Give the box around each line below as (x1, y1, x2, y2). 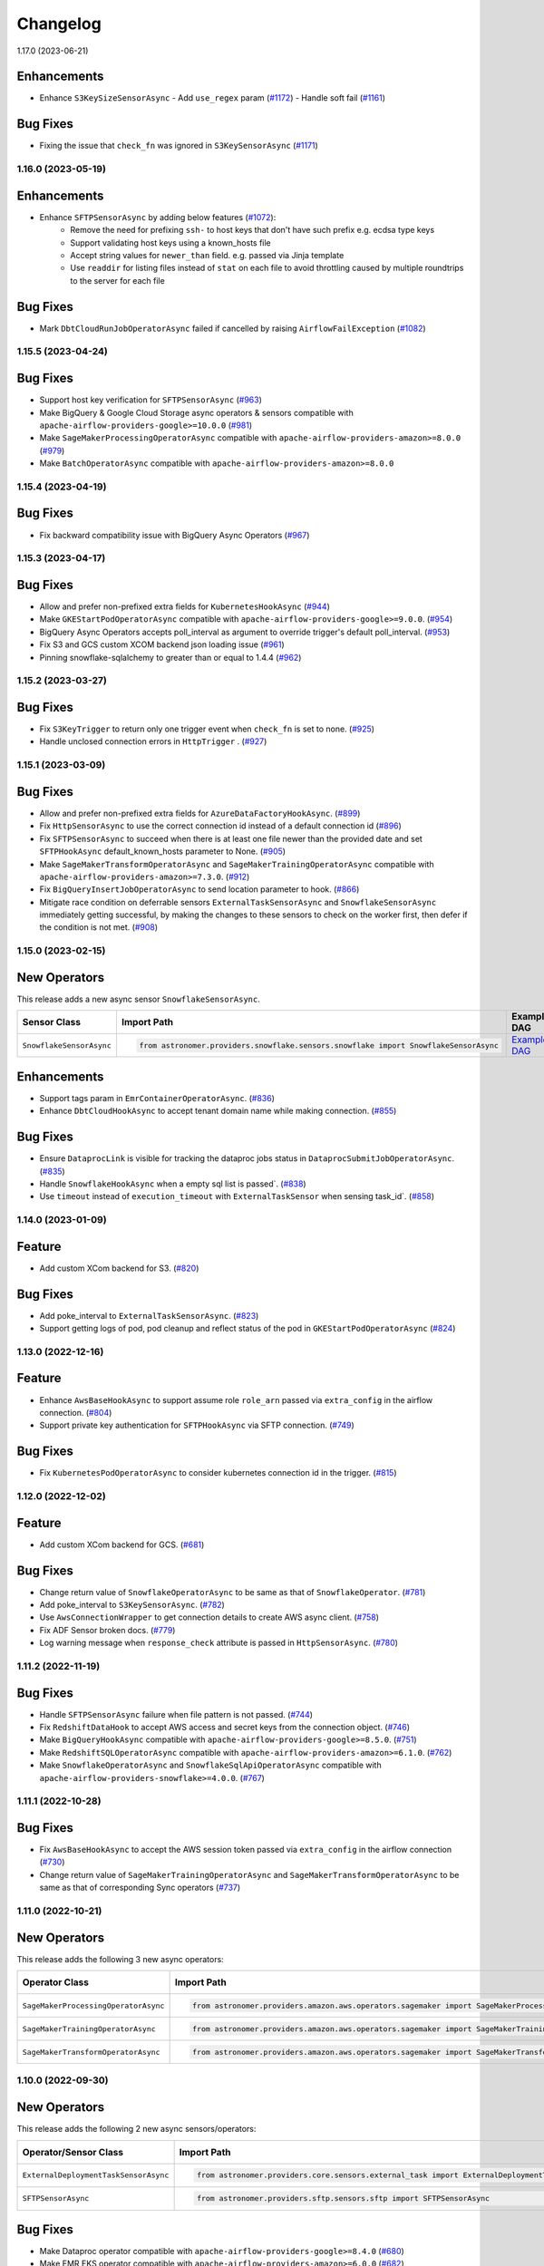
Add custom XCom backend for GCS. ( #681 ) (39, 1539, 205, 1550)
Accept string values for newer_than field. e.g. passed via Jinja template (70, 250, 345, 260)
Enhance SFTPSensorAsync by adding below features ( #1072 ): (39, 211, 277, 222)
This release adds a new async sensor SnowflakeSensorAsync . (16, 993, 260, 1004)
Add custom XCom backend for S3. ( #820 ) (39, 1263, 199, 1273)
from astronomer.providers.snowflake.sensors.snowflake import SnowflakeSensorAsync (139, 1041, 499, 1051)
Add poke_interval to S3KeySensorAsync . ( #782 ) (39, 1599, 226, 1610)
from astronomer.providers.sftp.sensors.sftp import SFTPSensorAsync (196, 2193, 490, 2203)
